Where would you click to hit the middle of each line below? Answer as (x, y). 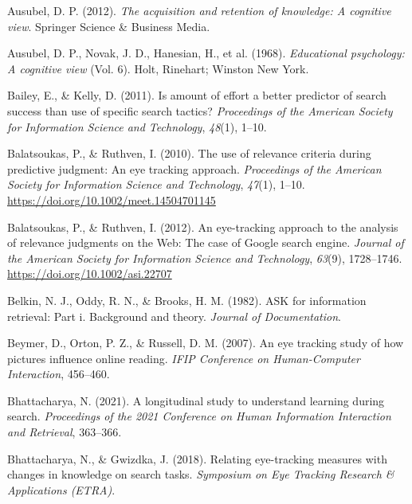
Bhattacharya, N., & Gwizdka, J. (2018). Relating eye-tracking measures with (197, 458)
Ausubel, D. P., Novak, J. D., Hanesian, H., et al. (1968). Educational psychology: (206, 53)
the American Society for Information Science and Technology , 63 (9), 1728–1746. (205, 258)
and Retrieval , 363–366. (65, 432)
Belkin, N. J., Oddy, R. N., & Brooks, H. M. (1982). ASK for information (187, 300)
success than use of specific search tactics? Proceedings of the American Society (200, 110)
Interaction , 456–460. (59, 374)
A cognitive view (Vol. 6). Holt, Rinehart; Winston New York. (158, 68)
